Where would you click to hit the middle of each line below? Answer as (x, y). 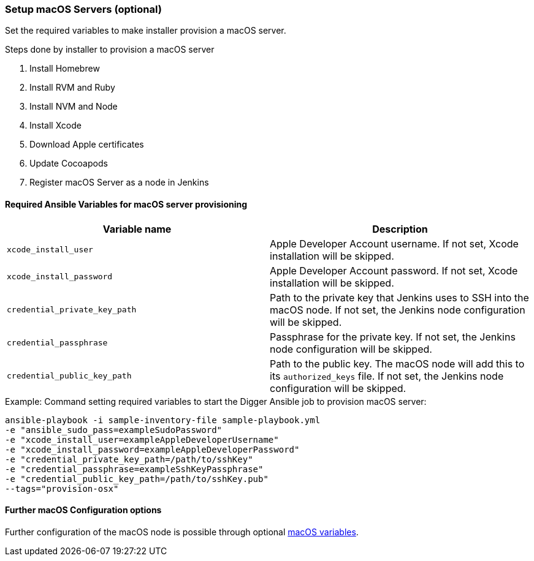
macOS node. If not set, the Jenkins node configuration (398, 310)
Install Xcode (55, 126)
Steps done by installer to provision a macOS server (110, 50)
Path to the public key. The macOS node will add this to (397, 363)
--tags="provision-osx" (62, 488)
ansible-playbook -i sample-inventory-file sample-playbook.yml (163, 420)
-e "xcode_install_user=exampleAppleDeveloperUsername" (142, 439)
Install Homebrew (65, 69)
